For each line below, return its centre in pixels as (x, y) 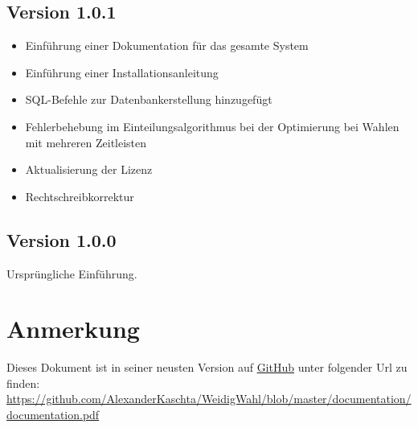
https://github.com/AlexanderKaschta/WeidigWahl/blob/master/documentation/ (209, 399)
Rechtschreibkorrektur (80, 196)
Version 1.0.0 (61, 239)
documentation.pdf (53, 415)
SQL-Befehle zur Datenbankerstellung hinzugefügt (149, 99)
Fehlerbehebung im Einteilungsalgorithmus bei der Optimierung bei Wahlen (212, 126)
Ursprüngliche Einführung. (72, 273)
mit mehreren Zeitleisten (86, 142)
